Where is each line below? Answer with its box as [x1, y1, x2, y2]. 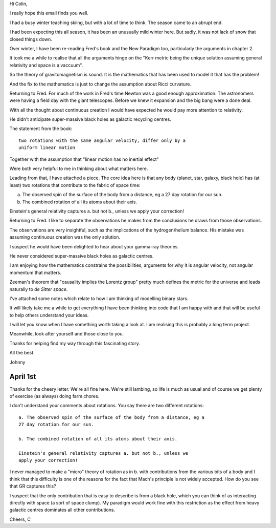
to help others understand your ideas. [9, 312, 89, 318]
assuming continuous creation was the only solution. [9, 234, 120, 240]
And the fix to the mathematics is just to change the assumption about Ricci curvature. [9, 81, 192, 87]
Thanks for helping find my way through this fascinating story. [9, 340, 141, 346]
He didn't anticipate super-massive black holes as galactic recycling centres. [9, 116, 171, 122]
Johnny [9, 359, 26, 365]
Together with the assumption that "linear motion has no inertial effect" [9, 156, 159, 162]
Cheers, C [9, 516, 31, 522]
